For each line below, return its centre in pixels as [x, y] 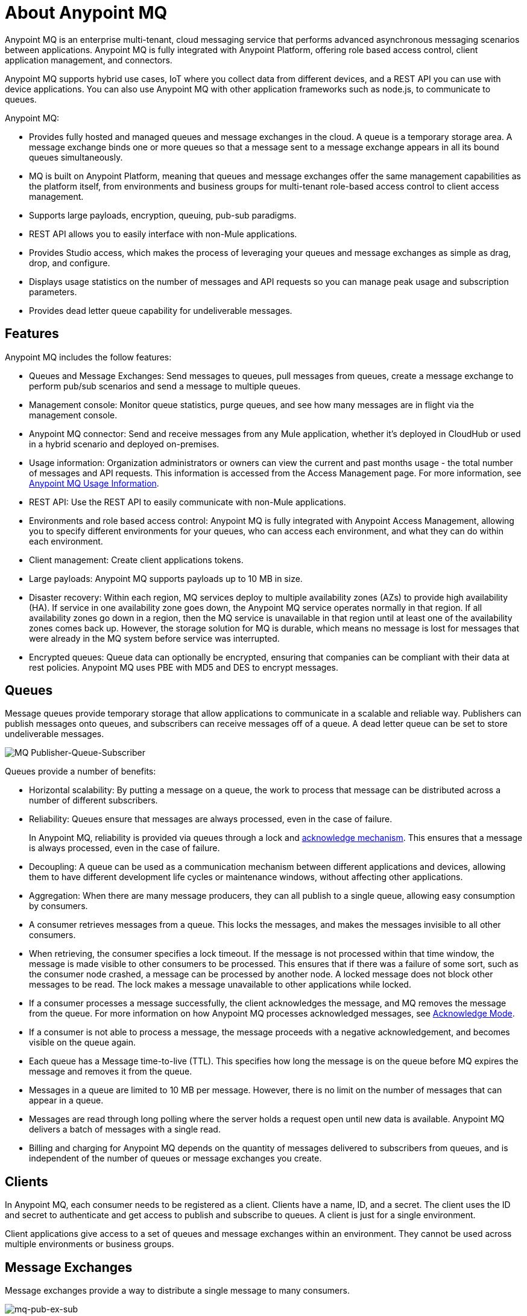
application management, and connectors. [89, 60]
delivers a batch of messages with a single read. [125, 1129]
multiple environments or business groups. [90, 1244]
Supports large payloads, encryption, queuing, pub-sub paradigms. [163, 215]
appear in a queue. [66, 1100]
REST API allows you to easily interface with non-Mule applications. [163, 234]
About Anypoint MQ [86, 13]
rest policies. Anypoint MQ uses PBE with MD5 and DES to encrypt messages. [184, 667]
